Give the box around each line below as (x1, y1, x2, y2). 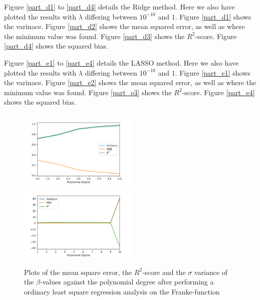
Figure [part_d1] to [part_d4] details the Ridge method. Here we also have (4, 2, 235, 12)
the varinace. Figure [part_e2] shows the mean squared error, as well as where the (4, 77, 256, 88)
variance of (194, 266, 228, 277)
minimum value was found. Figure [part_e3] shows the (4, 87, 172, 97)
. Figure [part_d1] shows (175, 11, 251, 22)
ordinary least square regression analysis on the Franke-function (24, 286, 220, 296)
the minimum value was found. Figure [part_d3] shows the (4, 31, 185, 41)
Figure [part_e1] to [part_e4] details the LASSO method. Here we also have (4, 57, 239, 68)
